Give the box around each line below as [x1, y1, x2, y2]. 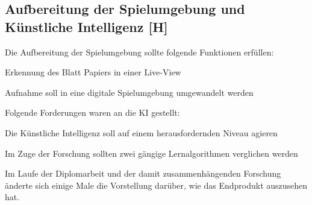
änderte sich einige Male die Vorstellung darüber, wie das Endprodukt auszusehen [5, 178, 308, 191]
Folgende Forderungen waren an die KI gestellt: [5, 106, 180, 119]
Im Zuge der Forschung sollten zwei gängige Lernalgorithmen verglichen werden [5, 147, 298, 159]
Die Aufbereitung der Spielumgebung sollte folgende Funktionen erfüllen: [5, 45, 274, 58]
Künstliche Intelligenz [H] [5, 17, 168, 36]
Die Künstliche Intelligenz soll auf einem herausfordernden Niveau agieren [5, 126, 278, 139]
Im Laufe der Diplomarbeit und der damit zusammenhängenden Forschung [5, 167, 281, 180]
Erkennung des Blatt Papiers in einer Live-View [5, 66, 181, 78]
